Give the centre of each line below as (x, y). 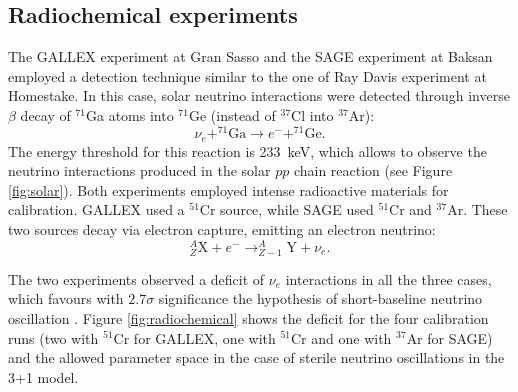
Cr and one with (341, 337)
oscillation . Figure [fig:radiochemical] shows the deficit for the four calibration (248, 317)
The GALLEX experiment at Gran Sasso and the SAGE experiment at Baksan (250, 56)
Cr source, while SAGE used (286, 209)
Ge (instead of (232, 114)
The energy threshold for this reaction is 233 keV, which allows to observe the (247, 150)
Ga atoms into (130, 114)
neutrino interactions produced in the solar (139, 170)
